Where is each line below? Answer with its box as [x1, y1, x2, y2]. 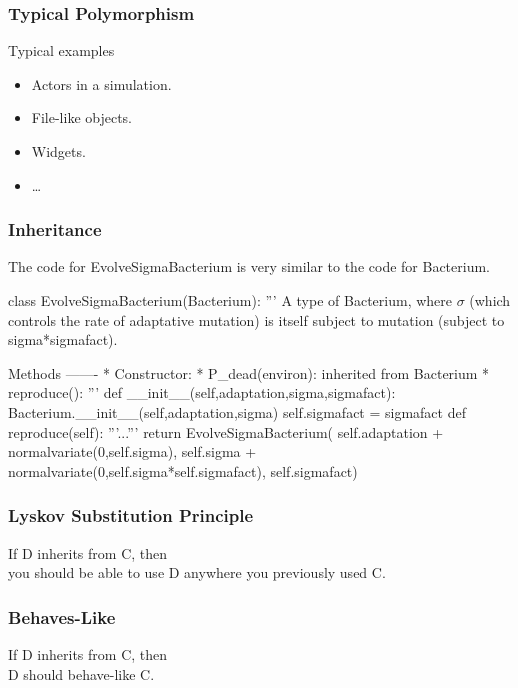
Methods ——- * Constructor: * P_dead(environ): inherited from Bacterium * [8, 362, 490, 383]
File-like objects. [31, 107, 133, 128]
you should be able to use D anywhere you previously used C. [8, 562, 386, 583]
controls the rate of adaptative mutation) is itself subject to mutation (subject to [8, 309, 505, 330]
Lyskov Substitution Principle [8, 503, 254, 528]
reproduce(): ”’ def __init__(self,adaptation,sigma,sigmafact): [8, 382, 396, 403]
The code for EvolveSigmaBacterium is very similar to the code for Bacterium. [8, 256, 490, 277]
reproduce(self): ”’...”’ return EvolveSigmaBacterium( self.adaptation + [8, 421, 444, 442]
